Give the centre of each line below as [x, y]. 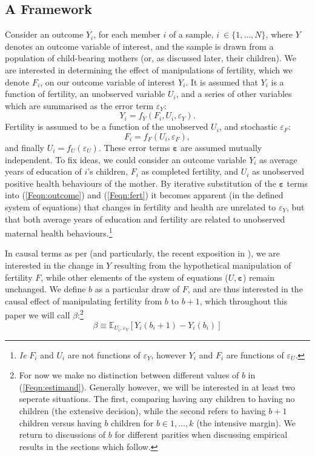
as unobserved [278, 171]
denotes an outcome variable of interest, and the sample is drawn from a [139, 46]
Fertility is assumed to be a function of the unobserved [107, 126]
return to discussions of [62, 434]
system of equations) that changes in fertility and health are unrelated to [141, 206]
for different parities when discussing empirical [201, 434]
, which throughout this [244, 300]
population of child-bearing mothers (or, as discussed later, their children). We [151, 58]
